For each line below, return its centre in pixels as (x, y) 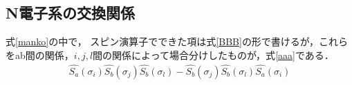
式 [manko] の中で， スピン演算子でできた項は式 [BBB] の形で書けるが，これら (177, 41)
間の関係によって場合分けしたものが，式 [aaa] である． (213, 54)
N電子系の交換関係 (70, 13)
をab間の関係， (40, 54)
